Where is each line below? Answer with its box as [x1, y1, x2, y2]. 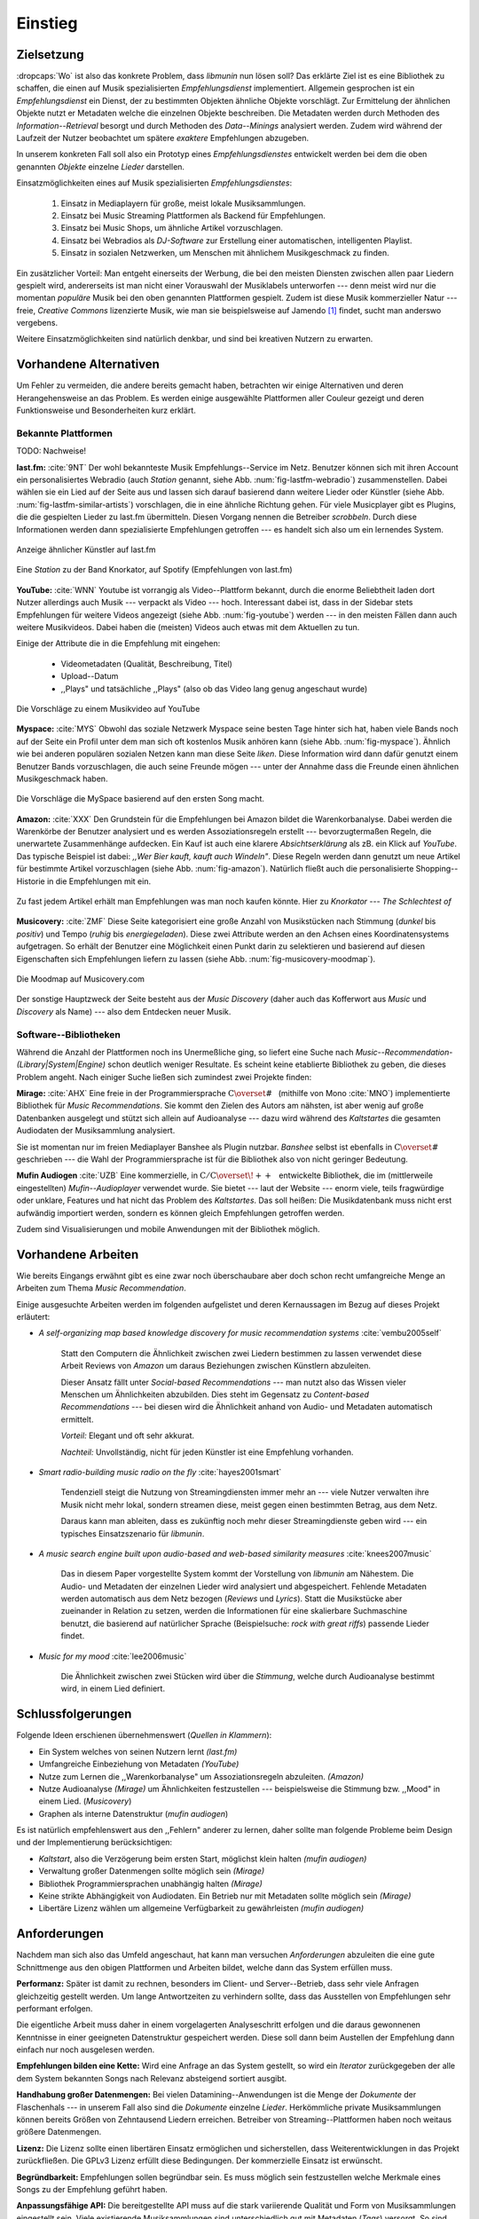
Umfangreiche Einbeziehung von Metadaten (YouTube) [38, 1758, 239, 1770]
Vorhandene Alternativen [16, 357, 160, 372]
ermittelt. [60, 1414, 94, 1425]
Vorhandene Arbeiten [16, 1247, 139, 1262]
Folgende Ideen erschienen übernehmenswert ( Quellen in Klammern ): [16, 1730, 272, 1741]
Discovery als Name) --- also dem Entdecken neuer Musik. [16, 1006, 232, 1016]
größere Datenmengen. [16, 2127, 102, 2137]
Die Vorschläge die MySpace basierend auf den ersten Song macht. [16, 794, 265, 804]
